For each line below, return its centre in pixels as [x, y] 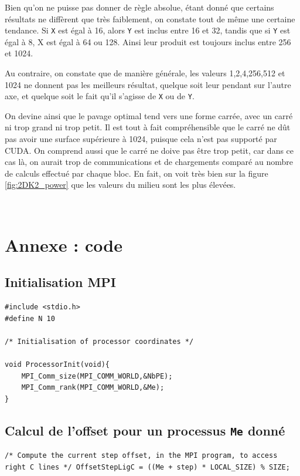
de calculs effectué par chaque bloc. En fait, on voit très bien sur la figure [137, 173]
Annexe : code [64, 244]
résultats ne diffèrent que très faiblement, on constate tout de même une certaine [150, 18]
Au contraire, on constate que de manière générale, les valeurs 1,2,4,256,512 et [145, 73]
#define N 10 [30, 318]
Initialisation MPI [60, 282]
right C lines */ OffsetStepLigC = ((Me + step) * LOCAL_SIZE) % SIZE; [147, 467]
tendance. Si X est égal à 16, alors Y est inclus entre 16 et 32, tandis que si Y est [148, 30]
